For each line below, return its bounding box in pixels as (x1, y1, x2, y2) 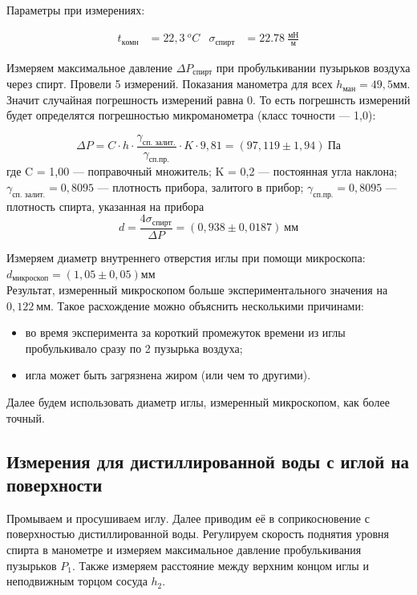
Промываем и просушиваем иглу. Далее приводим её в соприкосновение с (6, 509, 370, 526)
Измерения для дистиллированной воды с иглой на (6, 448, 410, 473)
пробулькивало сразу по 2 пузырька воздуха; (25, 339, 243, 356)
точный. (6, 409, 45, 426)
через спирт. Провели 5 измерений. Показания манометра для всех (6, 75, 333, 92)
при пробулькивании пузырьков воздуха (216, 59, 411, 75)
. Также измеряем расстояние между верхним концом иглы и (71, 557, 369, 573)
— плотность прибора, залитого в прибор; (97, 179, 304, 196)
